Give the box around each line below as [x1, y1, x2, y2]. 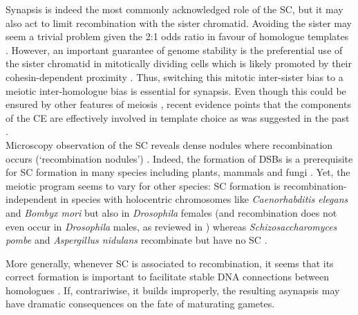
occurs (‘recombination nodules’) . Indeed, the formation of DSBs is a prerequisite [6, 151, 353, 165]
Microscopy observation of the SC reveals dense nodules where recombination [6, 137, 333, 152]
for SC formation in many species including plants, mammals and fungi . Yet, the [6, 165, 350, 179]
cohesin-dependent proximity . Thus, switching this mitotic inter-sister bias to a [6, 69, 343, 84]
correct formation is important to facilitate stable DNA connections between [6, 269, 330, 284]
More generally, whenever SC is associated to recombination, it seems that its [6, 255, 334, 270]
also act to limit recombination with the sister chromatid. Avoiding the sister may [6, 15, 352, 30]
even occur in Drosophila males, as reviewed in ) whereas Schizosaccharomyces [6, 219, 337, 233]
